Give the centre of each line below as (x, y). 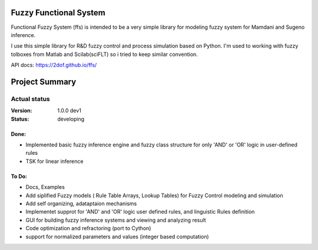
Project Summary (44, 81)
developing (71, 119)
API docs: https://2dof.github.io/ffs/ (54, 65)
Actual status (30, 99)
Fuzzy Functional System (58, 13)
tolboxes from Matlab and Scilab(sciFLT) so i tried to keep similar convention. (105, 54)
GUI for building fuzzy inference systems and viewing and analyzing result (116, 220)
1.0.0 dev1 (69, 111)
